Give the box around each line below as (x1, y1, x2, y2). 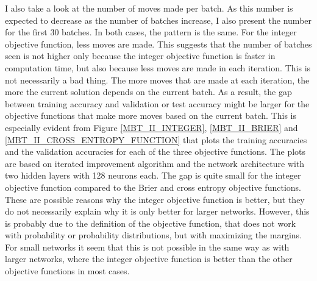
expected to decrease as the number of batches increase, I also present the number (5, 13, 312, 26)
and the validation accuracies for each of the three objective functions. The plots (5, 145, 306, 158)
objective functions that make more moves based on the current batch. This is (5, 109, 297, 122)
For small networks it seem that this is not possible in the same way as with (5, 240, 290, 253)
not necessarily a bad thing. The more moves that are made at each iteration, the (5, 73, 310, 86)
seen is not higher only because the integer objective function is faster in (5, 49, 276, 62)
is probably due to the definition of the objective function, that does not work (5, 216, 296, 229)
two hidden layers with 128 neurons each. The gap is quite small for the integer (5, 169, 301, 182)
